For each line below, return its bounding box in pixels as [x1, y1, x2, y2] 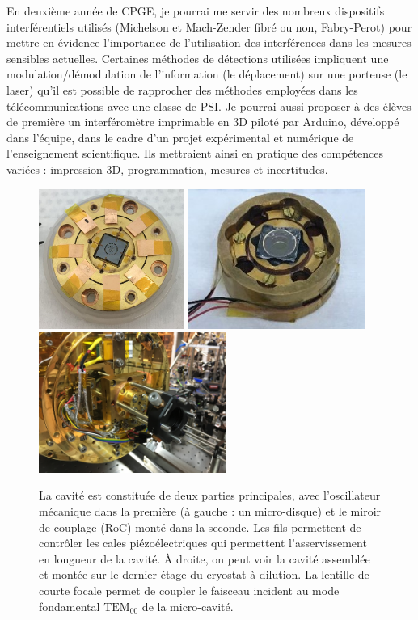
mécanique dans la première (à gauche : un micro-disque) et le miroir [39, 502, 382, 519]
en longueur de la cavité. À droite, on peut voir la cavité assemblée [39, 550, 370, 567]
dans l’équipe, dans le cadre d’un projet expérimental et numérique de [6, 129, 354, 146]
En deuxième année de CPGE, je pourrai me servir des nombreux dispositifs [6, 2, 385, 19]
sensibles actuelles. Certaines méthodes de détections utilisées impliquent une [6, 49, 389, 66]
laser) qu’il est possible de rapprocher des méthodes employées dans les [6, 81, 358, 98]
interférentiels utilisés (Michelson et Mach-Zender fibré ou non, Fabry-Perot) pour [6, 18, 412, 35]
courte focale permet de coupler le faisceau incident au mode [39, 581, 340, 598]
